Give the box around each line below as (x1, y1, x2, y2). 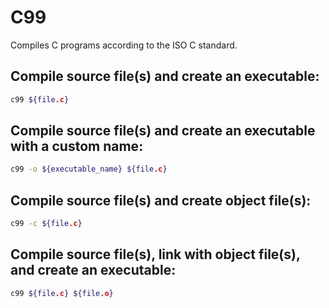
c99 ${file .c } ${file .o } (10, 288, 114, 298)
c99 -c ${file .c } (10, 219, 83, 229)
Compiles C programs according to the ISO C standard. (10, 39, 238, 51)
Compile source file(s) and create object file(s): (10, 192, 312, 209)
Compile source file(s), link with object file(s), (10, 246, 301, 263)
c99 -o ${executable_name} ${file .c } (10, 164, 168, 175)
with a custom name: (10, 138, 144, 155)
